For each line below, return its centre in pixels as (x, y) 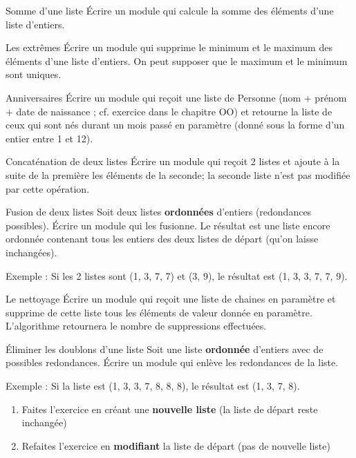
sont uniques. (34, 74)
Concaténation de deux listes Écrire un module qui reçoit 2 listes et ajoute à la (173, 161)
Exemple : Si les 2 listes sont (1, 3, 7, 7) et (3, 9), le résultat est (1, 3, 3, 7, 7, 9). (177, 275)
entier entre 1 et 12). (49, 138)
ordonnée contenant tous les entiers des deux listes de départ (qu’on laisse (162, 239)
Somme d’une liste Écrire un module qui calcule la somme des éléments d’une (170, 10)
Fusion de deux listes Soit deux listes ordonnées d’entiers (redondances (159, 212)
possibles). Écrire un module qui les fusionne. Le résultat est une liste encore (168, 225)
